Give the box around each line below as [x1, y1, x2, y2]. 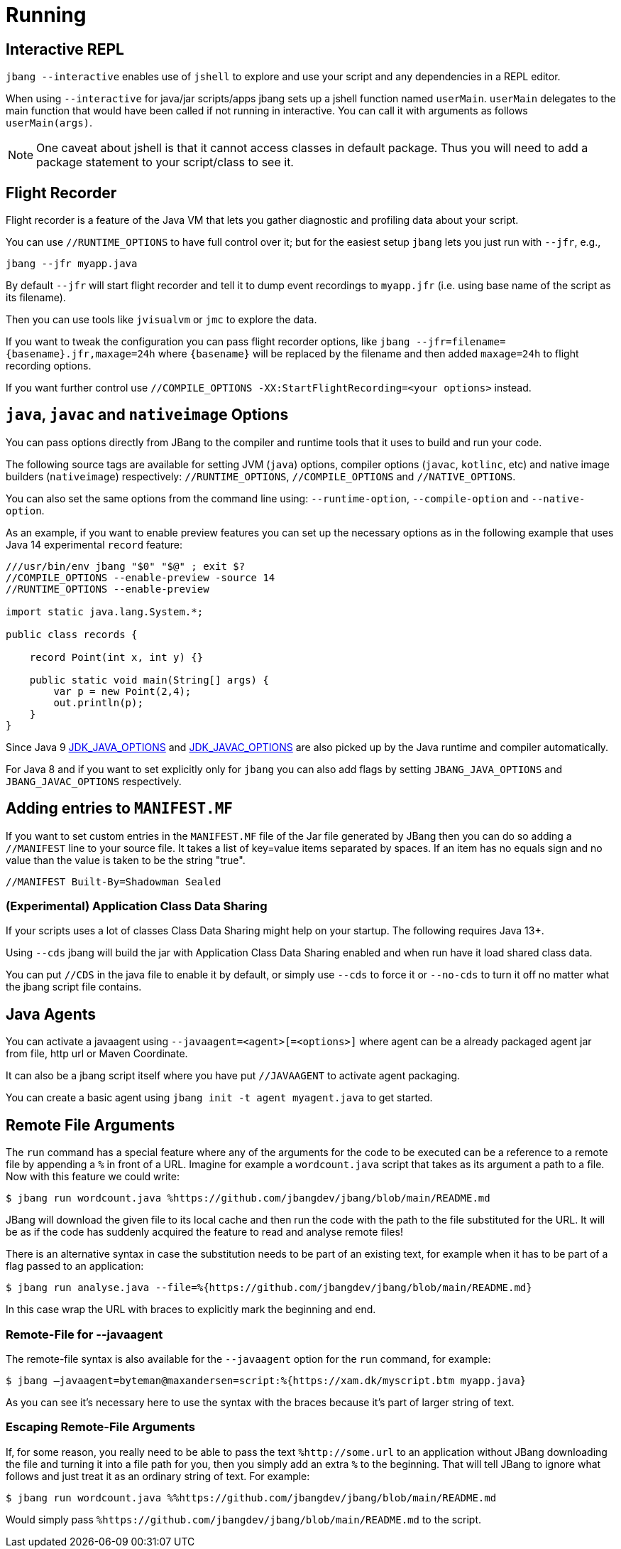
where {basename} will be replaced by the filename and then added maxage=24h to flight [158, 347, 579, 360]
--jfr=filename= [415, 336, 506, 348]
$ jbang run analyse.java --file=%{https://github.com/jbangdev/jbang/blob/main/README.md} [6, 1282, 532, 1294]
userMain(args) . [6, 117, 93, 129]
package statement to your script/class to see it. [36, 155, 294, 170]
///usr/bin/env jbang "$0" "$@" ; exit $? [6, 560, 246, 572]
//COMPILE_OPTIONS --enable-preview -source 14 [6, 571, 275, 583]
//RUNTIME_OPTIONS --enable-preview [6, 583, 209, 595]
